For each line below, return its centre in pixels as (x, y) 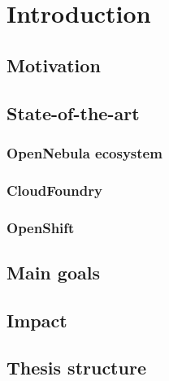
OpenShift (41, 227)
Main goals (53, 272)
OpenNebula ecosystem (84, 152)
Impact (37, 320)
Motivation (54, 65)
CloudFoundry (54, 190)
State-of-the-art (73, 113)
